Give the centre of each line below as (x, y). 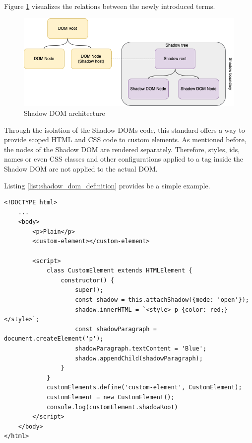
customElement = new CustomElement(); (110, 397)
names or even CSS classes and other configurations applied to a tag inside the (124, 159)
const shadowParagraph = (116, 329)
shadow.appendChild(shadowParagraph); (139, 358)
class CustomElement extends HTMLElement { (119, 271)
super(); (89, 290)
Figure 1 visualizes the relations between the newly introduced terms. (110, 6)
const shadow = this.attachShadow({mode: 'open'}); (162, 300)
